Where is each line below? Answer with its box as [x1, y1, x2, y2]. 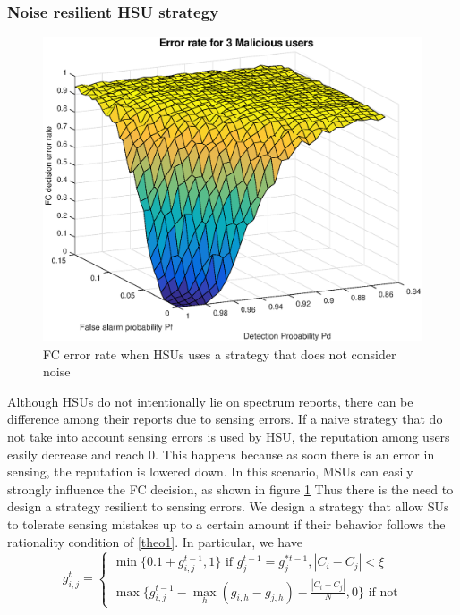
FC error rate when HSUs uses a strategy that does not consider [43, 344, 396, 363]
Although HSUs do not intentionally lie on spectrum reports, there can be [7, 392, 413, 410]
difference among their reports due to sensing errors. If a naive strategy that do [7, 409, 443, 428]
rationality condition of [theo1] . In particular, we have [7, 532, 302, 551]
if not [368, 586, 398, 599]
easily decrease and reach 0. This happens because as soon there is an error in [7, 444, 435, 463]
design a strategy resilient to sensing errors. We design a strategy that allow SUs [7, 497, 449, 516]
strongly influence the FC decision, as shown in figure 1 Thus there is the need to [7, 479, 454, 498]
